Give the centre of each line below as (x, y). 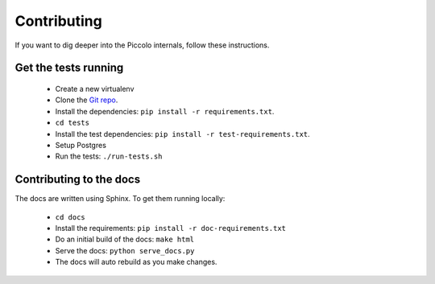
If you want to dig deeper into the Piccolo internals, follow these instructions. (142, 45)
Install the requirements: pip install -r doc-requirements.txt (170, 228)
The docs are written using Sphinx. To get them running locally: (120, 199)
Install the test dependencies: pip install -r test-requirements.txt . (182, 134)
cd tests (72, 123)
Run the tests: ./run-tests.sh (109, 156)
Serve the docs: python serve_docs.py (125, 250)
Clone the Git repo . (87, 100)
